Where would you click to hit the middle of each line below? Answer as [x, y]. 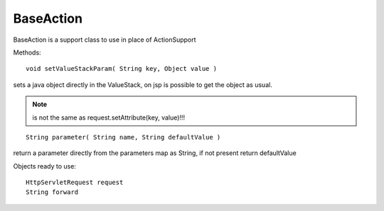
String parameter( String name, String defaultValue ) [123, 137]
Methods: [27, 52]
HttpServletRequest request [75, 183]
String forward [52, 192]
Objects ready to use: [44, 166]
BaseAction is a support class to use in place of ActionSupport [105, 40]
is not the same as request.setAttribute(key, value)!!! [108, 118]
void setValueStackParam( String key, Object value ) [121, 69]
